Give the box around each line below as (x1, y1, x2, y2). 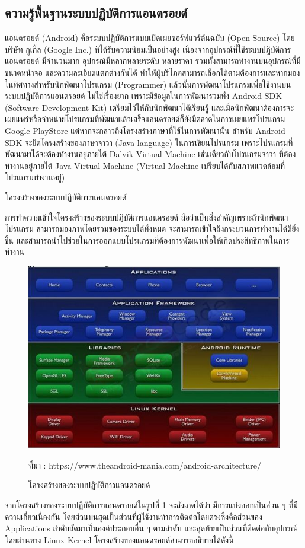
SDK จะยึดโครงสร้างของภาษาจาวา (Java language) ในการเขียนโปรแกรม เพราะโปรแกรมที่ (5, 136, 293, 148)
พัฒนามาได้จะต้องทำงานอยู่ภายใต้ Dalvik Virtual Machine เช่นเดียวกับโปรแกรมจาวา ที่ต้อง (5, 148, 296, 160)
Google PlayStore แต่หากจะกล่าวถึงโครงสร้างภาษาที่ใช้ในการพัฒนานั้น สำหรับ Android (5, 124, 285, 136)
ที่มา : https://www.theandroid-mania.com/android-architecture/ (28, 458, 262, 471)
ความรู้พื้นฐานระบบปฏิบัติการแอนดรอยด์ (5, 4, 188, 22)
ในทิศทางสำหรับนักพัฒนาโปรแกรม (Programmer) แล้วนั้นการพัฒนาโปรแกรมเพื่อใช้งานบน (5, 78, 291, 90)
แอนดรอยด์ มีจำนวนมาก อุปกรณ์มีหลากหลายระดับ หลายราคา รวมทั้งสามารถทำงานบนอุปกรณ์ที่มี (5, 55, 301, 67)
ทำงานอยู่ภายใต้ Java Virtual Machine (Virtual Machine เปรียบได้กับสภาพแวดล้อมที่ (5, 159, 285, 171)
